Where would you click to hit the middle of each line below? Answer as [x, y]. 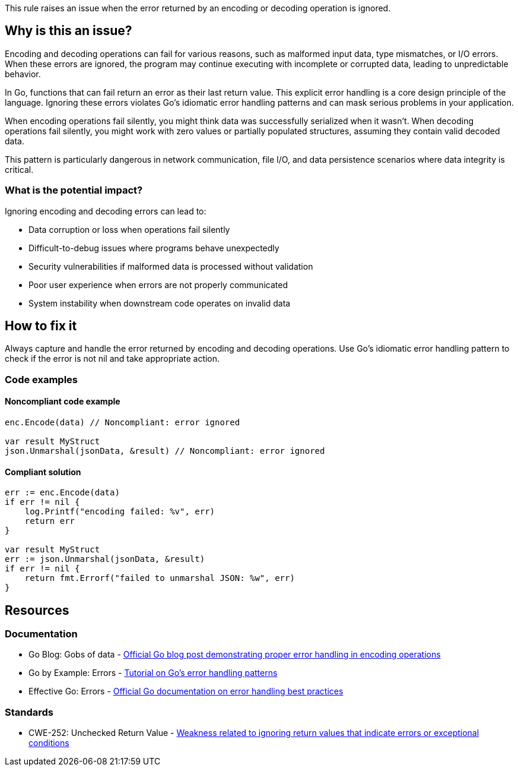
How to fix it [41, 326]
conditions [49, 743]
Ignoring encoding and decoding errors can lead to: [106, 211]
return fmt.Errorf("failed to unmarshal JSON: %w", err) [160, 578]
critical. [19, 169]
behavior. [23, 74]
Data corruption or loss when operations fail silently [129, 229]
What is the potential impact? [74, 190]
